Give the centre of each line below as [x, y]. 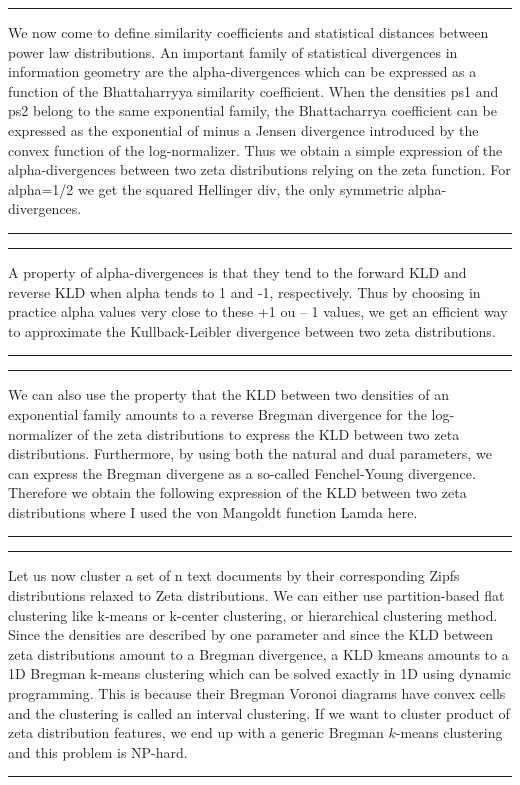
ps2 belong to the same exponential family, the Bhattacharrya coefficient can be [252, 110]
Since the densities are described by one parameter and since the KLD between [250, 634]
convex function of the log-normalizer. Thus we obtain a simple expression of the [255, 149]
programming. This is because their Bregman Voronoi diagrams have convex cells [257, 693]
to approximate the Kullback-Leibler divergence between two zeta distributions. [252, 330]
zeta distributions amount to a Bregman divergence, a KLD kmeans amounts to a [258, 653]
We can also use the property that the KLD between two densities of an [228, 394]
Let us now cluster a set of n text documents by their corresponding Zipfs [234, 575]
